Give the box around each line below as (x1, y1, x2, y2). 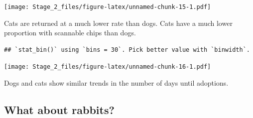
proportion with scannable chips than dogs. (4, 27, 136, 38)
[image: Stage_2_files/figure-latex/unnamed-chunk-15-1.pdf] (4, 3, 211, 10)
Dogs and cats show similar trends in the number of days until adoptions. (4, 78, 229, 88)
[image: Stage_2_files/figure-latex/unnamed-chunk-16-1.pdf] (4, 63, 211, 71)
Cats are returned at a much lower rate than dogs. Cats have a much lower (4, 17, 233, 28)
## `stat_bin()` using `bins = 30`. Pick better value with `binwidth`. (4, 46, 250, 53)
